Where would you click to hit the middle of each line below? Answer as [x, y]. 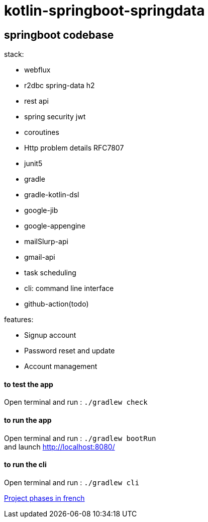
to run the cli [25, 465]
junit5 [33, 164]
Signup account [50, 335]
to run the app [28, 420]
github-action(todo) [57, 304]
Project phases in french [44, 498]
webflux [37, 70]
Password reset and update [70, 351]
